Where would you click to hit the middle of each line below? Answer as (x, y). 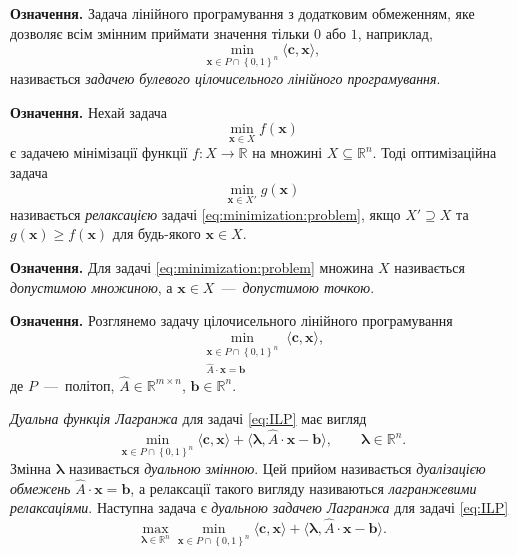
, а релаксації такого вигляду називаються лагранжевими (303, 487)
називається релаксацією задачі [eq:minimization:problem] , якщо (205, 213)
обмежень (40, 487)
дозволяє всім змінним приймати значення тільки (160, 32)
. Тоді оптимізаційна (434, 152)
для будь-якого (156, 233)
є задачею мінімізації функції (99, 152)
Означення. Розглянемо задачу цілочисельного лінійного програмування (231, 320)
